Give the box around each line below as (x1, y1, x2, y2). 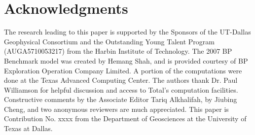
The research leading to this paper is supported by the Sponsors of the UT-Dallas (4, 27, 251, 37)
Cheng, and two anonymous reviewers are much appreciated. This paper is (4, 103, 229, 114)
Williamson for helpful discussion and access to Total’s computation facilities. (4, 84, 238, 95)
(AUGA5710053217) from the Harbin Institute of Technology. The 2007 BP (4, 46, 232, 56)
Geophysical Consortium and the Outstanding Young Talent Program (4, 36, 215, 46)
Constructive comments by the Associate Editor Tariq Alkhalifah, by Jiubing (4, 94, 237, 104)
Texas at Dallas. (4, 123, 53, 134)
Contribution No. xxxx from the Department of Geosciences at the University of (4, 113, 247, 124)
